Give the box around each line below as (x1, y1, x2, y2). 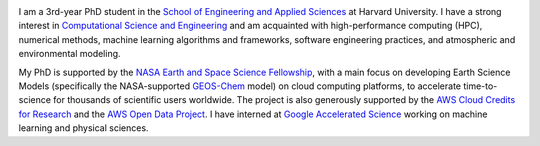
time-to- (463, 80, 498, 92)
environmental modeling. (18, 48, 121, 60)
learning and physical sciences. (18, 122, 149, 134)
